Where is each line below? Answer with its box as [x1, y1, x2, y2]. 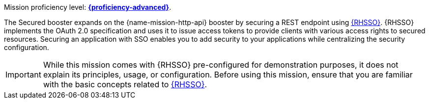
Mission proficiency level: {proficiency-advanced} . [4, 3, 172, 11]
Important [5, 70, 41, 79]
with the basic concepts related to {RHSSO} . [43, 79, 207, 89]
